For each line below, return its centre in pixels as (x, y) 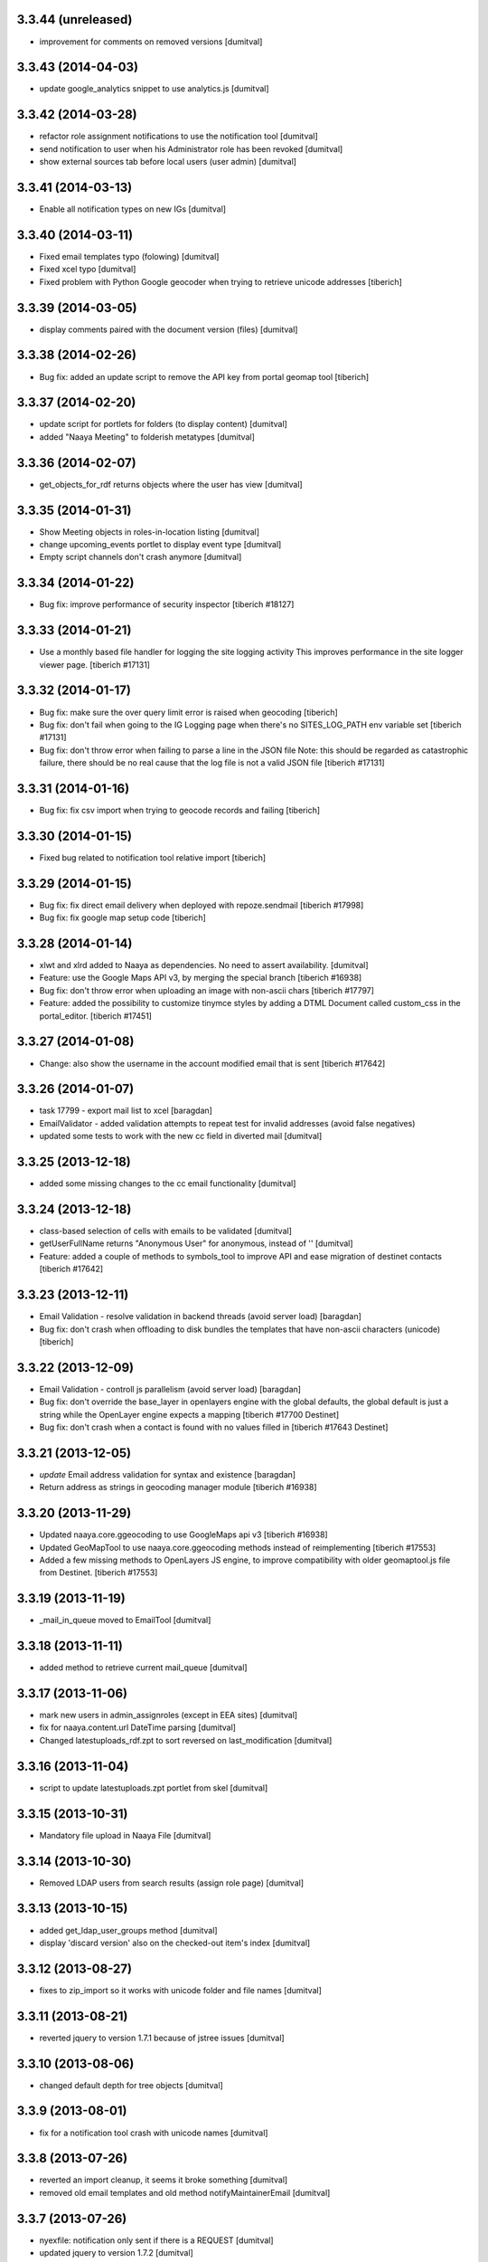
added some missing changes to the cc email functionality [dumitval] (168, 1183)
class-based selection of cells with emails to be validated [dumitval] (166, 1231)
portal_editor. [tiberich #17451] (96, 1016)
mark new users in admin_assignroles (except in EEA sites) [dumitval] (169, 1716)
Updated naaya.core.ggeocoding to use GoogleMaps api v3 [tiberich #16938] (184, 1535)
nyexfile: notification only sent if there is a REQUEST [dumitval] (157, 2240)
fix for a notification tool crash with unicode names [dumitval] (154, 2133)
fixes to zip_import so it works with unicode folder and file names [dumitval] (181, 1990)
